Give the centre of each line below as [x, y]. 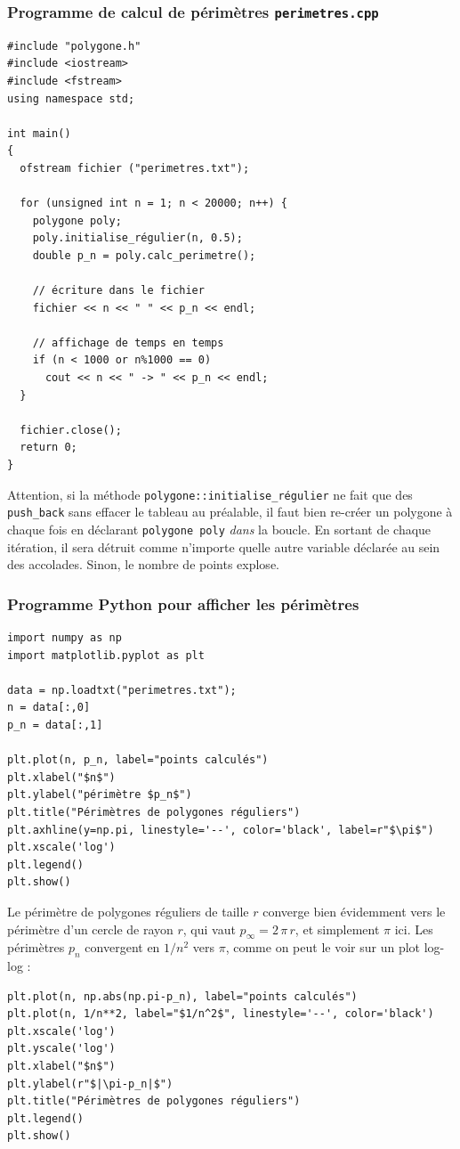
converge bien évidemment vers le [354, 911]
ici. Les [414, 929]
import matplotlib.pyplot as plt [106, 655]
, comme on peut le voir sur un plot [323, 947]
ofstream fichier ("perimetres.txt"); [135, 168]
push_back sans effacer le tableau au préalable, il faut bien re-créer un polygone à [230, 512]
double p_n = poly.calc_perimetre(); [144, 255]
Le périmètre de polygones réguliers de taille [128, 911]
